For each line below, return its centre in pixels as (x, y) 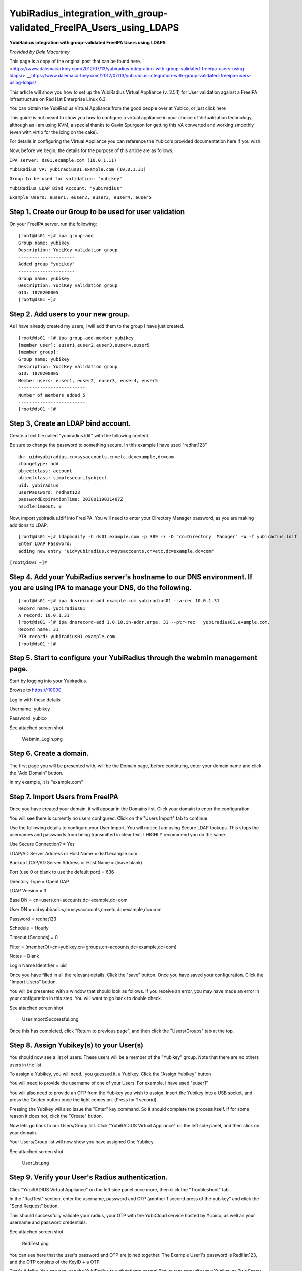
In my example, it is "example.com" (46, 782)
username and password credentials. (48, 1222)
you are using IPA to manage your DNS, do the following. (100, 587)
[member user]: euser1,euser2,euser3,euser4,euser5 (84, 345)
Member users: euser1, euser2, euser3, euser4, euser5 (88, 381)
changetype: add (39, 464)
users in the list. (26, 1065)
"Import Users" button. (33, 982)
